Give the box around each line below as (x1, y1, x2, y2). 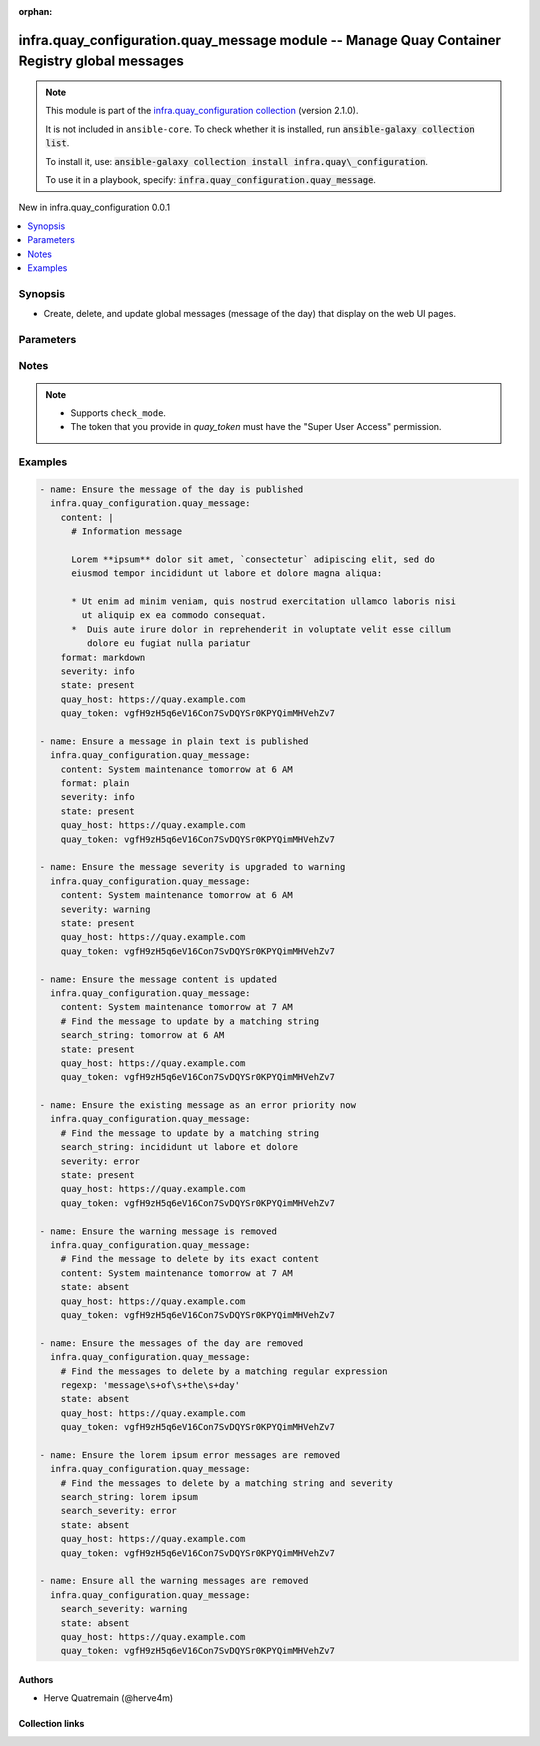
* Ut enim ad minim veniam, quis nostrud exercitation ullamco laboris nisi (71, 596, 457, 607)
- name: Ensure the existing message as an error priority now (39, 1100, 357, 1111)
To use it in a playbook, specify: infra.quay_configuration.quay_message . (45, 173, 377, 185)
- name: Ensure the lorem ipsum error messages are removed (39, 1449, 341, 1460)
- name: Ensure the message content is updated (39, 973, 277, 985)
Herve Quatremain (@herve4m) (43, 1692, 174, 1704)
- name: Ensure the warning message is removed (39, 1225, 277, 1237)
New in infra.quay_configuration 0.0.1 (18, 201, 171, 214)
